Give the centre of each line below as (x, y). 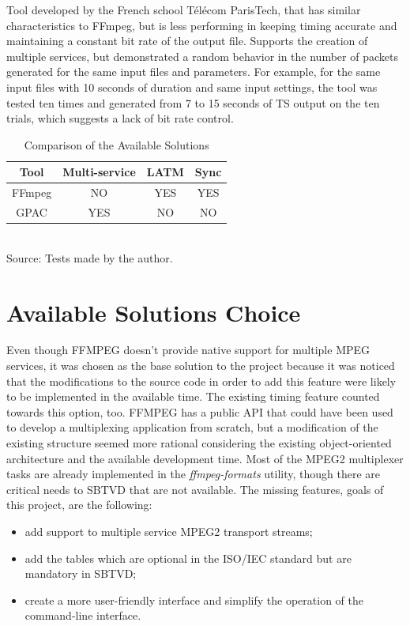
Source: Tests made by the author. (90, 257)
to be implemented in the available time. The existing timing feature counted (193, 396)
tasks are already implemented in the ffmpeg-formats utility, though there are (193, 474)
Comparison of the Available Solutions (117, 144)
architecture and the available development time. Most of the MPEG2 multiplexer (205, 458)
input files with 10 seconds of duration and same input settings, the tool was (192, 87)
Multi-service (99, 172)
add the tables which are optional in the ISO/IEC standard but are (188, 558)
